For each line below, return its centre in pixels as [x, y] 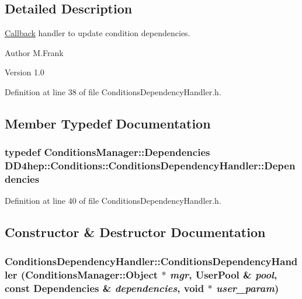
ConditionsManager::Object [92, 274]
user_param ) [248, 288]
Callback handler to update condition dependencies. [98, 33]
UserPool [217, 274]
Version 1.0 [25, 72]
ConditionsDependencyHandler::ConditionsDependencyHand [151, 261]
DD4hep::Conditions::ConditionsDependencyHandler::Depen [150, 166]
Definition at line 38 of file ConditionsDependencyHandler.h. [113, 91]
